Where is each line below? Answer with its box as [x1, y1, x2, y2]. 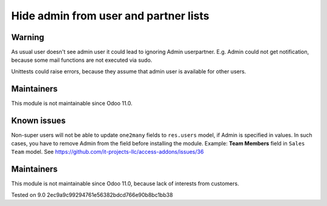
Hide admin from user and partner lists [11, 9, 210, 22]
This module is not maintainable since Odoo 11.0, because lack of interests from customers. [11, 180, 239, 187]
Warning [11, 32, 45, 42]
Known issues [11, 115, 66, 125]
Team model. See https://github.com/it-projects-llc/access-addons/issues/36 [11, 148, 204, 156]
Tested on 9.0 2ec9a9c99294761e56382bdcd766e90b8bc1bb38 [11, 191, 173, 198]
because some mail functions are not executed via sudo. [11, 56, 153, 64]
